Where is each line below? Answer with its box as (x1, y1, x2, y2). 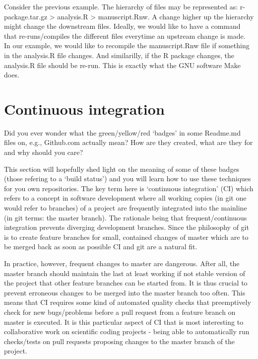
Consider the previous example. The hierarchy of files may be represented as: (4, 1, 238, 11)
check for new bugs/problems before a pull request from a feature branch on (4, 306, 236, 317)
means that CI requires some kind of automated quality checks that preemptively (4, 297, 251, 307)
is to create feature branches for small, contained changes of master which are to (4, 231, 249, 242)
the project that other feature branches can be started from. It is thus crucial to (4, 278, 248, 288)
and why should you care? (4, 147, 83, 157)
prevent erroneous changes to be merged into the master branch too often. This (4, 287, 246, 297)
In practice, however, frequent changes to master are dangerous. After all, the (4, 258, 240, 268)
